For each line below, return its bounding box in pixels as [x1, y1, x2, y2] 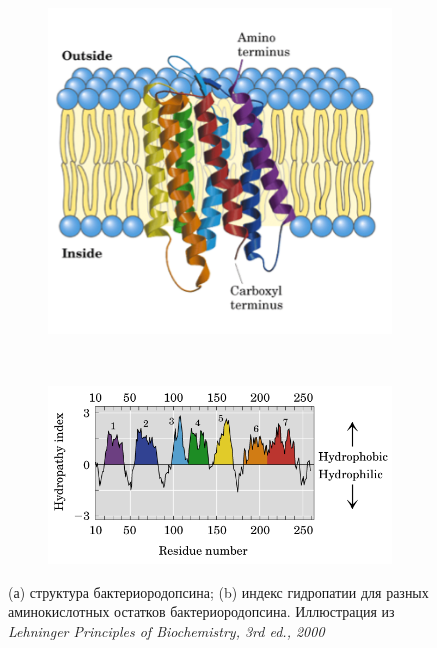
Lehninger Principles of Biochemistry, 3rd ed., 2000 [8, 621, 325, 642]
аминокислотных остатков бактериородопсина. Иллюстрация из [8, 601, 395, 622]
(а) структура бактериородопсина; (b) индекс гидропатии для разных [8, 581, 429, 602]
